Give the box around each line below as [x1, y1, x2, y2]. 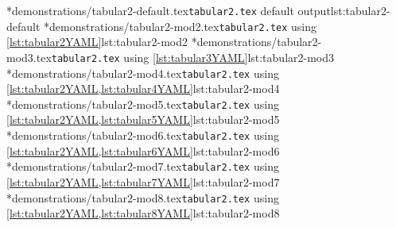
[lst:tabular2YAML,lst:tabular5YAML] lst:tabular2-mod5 [6, 111, 280, 128]
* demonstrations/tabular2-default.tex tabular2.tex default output [6, 2, 331, 18]
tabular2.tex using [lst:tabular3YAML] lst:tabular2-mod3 [51, 48, 335, 65]
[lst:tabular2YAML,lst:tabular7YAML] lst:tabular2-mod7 [6, 173, 280, 190]
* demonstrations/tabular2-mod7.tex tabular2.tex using [6, 158, 279, 175]
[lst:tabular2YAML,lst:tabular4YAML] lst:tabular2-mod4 [6, 80, 280, 97]
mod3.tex [6, 48, 52, 65]
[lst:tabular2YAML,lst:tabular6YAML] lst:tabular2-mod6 [6, 142, 280, 159]
